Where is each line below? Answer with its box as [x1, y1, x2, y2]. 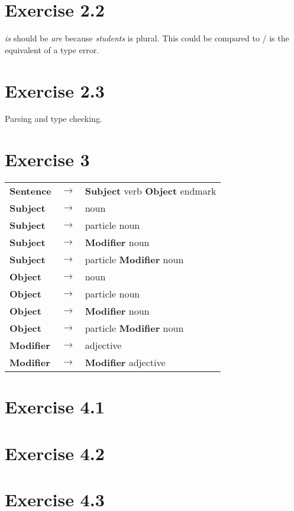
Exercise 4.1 [5, 394, 105, 419]
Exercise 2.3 [5, 78, 105, 102]
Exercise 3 [5, 147, 90, 172]
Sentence [9, 184, 51, 198]
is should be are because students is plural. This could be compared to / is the [5, 32, 289, 44]
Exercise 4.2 [5, 441, 105, 465]
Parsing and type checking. [5, 112, 102, 125]
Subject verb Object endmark [85, 184, 217, 198]
